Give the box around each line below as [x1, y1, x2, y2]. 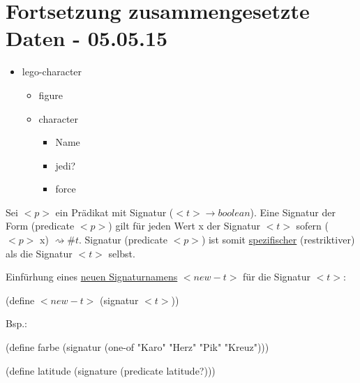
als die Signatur [6, 246, 73, 260]
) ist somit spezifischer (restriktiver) [201, 232, 355, 247]
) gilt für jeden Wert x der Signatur [108, 218, 260, 233]
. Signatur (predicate [78, 232, 167, 247]
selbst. [108, 246, 135, 260]
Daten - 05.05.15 [6, 24, 168, 52]
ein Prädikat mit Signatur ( [55, 204, 174, 219]
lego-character [22, 64, 82, 79]
